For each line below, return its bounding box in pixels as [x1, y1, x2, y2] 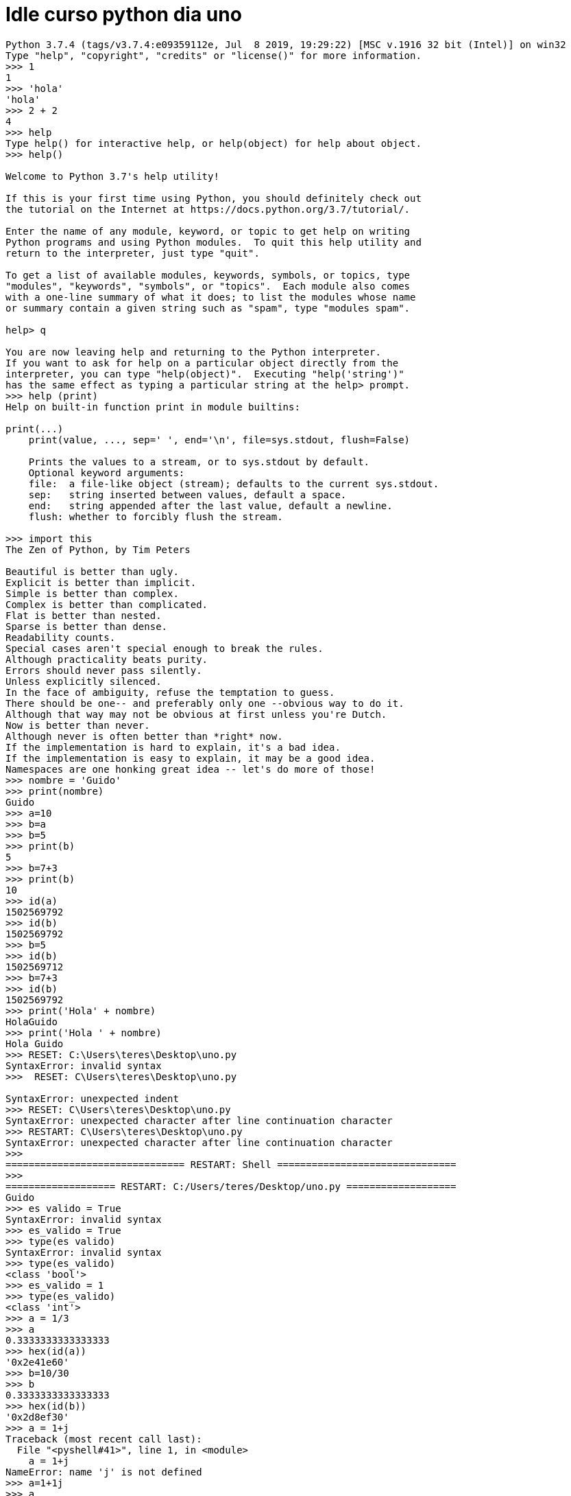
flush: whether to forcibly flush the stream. [28, 511, 283, 522]
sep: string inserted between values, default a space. [28, 489, 347, 500]
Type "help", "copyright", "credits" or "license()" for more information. [5, 49, 422, 61]
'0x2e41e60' [5, 1356, 69, 1368]
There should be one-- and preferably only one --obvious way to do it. [5, 697, 404, 709]
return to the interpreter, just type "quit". [5, 247, 260, 259]
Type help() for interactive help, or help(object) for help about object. [5, 137, 422, 149]
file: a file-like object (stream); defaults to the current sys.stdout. [28, 478, 439, 489]
